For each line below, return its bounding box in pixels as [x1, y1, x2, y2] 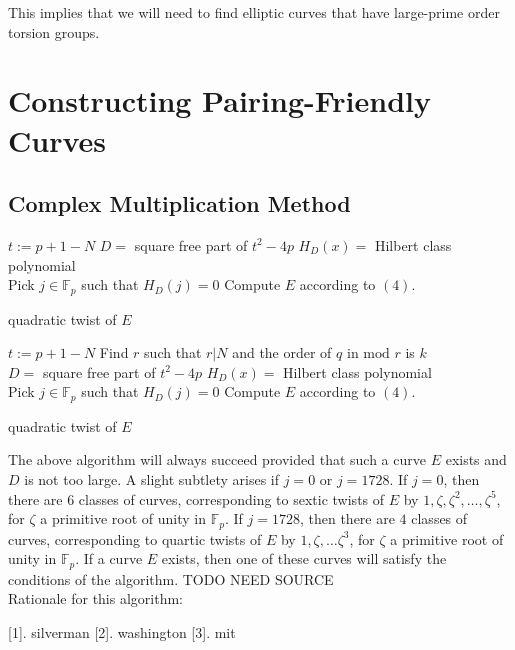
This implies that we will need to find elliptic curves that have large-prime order [8, 2, 500, 22]
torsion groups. [8, 21, 100, 42]
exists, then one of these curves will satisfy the [161, 548, 447, 569]
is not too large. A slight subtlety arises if [24, 469, 280, 490]
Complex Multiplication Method [8, 188, 351, 219]
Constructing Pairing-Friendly [8, 80, 431, 121]
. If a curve [75, 548, 143, 569]
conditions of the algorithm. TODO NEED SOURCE [8, 568, 334, 589]
